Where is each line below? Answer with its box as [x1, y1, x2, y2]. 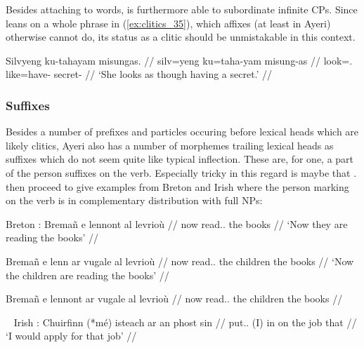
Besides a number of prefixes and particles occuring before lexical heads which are [6, 124, 359, 139]
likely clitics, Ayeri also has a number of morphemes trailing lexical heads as [6, 138, 334, 152]
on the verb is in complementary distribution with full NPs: [6, 193, 263, 208]
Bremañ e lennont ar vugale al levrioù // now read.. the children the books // [6, 291, 343, 306]
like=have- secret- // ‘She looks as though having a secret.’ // [6, 67, 273, 81]
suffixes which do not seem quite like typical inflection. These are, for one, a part [6, 152, 354, 166]
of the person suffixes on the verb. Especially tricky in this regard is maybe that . [6, 165, 357, 180]
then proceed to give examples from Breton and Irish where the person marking [6, 179, 349, 194]
